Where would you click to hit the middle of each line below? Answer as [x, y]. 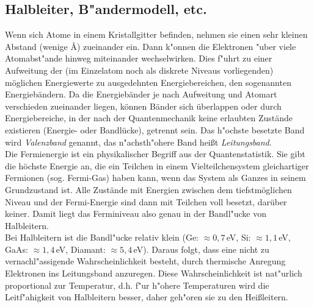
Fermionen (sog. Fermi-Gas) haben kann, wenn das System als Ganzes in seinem [155, 178]
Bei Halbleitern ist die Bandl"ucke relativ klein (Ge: [102, 237]
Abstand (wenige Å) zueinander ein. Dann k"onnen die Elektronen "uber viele [151, 46]
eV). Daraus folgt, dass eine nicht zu [201, 249]
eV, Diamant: [81, 249]
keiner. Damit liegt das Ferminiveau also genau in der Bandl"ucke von [136, 213]
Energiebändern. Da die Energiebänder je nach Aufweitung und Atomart [141, 94]
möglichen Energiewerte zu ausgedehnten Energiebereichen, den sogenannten [148, 82]
